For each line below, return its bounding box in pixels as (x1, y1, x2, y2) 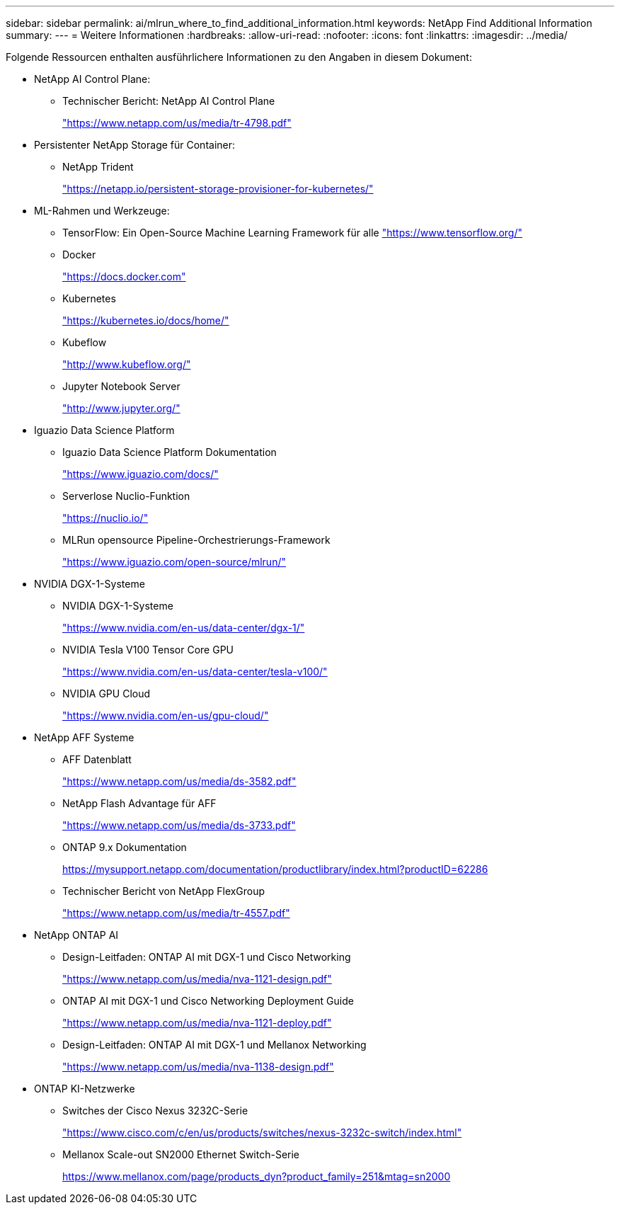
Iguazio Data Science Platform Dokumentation (62, 446, 277, 458)
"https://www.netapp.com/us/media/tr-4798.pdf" (62, 117, 292, 129)
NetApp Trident (62, 161, 134, 173)
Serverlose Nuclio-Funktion (62, 490, 190, 502)
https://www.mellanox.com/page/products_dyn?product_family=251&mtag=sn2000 (62, 1170, 451, 1182)
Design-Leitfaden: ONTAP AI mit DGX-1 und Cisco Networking (62, 951, 351, 963)
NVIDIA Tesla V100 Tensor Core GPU (62, 644, 234, 656)
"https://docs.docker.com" (62, 270, 186, 282)
